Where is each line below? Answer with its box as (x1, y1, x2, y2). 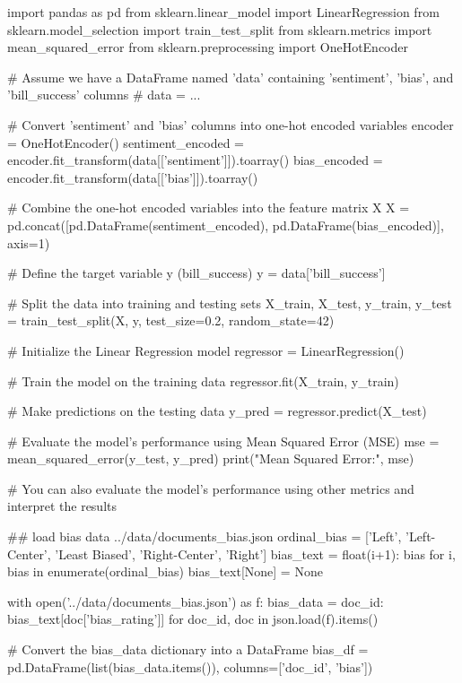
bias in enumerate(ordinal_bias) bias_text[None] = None (7, 562, 323, 581)
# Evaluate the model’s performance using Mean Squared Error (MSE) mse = (7, 431, 440, 450)
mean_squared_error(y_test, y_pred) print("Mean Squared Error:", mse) (7, 449, 414, 468)
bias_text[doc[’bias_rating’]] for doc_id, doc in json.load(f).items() (7, 610, 379, 628)
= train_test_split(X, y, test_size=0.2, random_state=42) (7, 311, 335, 330)
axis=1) (7, 233, 50, 252)
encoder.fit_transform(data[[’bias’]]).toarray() (7, 168, 258, 186)
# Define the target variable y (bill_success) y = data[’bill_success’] (7, 264, 386, 282)
